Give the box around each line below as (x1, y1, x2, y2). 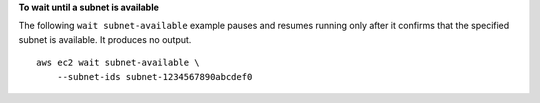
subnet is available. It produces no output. (18, 33, 192, 45)
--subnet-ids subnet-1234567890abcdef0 (56, 71, 253, 82)
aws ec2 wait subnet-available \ (36, 57, 200, 69)
